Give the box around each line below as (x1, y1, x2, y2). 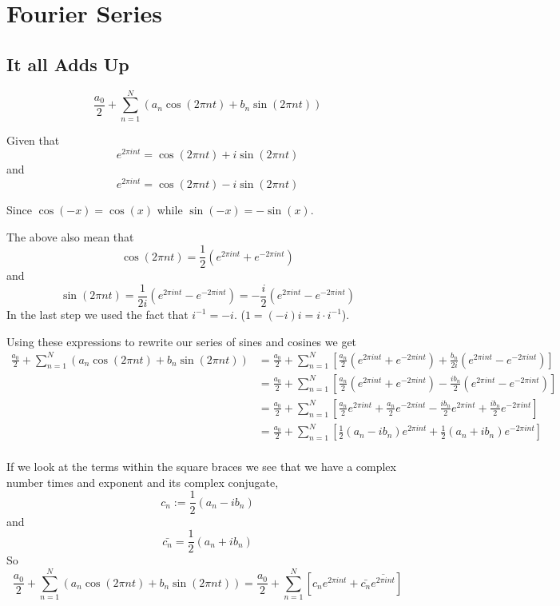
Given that (6, 131, 60, 148)
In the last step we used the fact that (6, 305, 189, 322)
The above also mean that (6, 228, 134, 245)
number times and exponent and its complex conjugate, (6, 473, 279, 490)
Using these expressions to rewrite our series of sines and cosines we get (6, 333, 357, 349)
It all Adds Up (6, 51, 129, 76)
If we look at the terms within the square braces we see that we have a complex (6, 458, 396, 475)
